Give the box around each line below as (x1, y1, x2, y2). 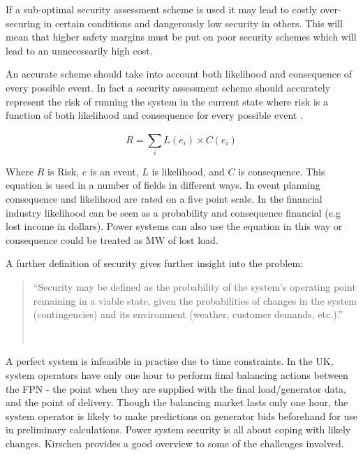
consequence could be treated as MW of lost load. (6, 232, 218, 247)
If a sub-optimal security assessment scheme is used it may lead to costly (6, 2, 317, 16)
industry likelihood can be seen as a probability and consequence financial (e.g (6, 205, 341, 219)
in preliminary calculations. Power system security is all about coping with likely (6, 422, 351, 437)
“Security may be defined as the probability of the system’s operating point (33, 280, 356, 294)
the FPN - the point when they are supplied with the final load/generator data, (6, 381, 346, 396)
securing (6, 15, 40, 30)
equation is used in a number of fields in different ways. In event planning (6, 178, 320, 192)
